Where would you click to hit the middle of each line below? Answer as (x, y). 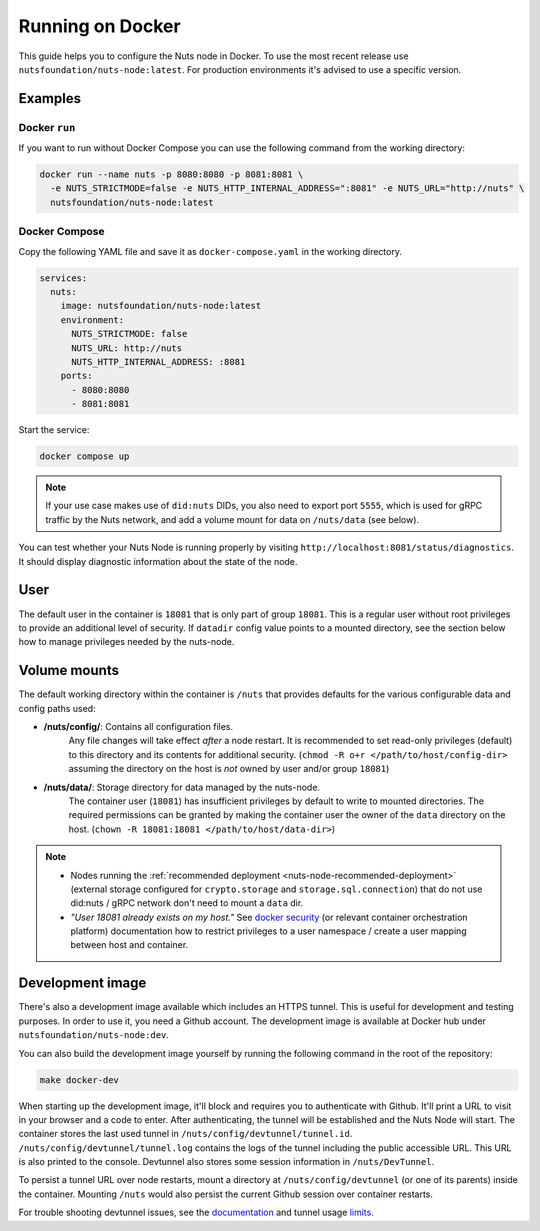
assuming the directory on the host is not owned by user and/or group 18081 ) (229, 769)
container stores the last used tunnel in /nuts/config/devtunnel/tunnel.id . (185, 1134)
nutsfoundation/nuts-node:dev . (94, 1035)
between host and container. (129, 945)
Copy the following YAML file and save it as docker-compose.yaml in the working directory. (210, 251)
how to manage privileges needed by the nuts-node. (126, 642)
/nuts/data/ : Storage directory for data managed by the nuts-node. (181, 787)
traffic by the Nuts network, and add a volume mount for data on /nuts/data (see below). (232, 519)
